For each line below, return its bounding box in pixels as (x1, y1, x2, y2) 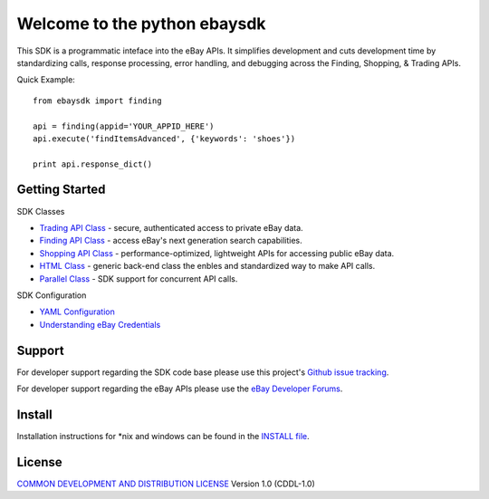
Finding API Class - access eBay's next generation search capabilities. (39, 235, 302, 246)
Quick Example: (16, 74, 76, 85)
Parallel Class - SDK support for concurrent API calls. (39, 273, 238, 284)
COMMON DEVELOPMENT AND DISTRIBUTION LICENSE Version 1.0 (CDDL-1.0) (16, 478, 316, 489)
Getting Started (16, 182, 106, 197)
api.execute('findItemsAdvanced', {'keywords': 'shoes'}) (33, 133, 296, 144)
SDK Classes (16, 206, 65, 216)
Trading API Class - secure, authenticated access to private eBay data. (39, 222, 303, 233)
